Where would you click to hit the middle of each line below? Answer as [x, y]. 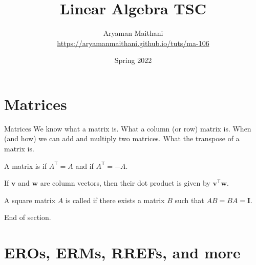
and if [84, 165]
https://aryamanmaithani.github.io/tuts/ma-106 [133, 43]
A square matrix [30, 200]
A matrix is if [25, 165]
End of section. [28, 217]
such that [189, 200]
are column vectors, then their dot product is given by [125, 183]
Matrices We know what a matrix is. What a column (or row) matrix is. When [128, 128]
